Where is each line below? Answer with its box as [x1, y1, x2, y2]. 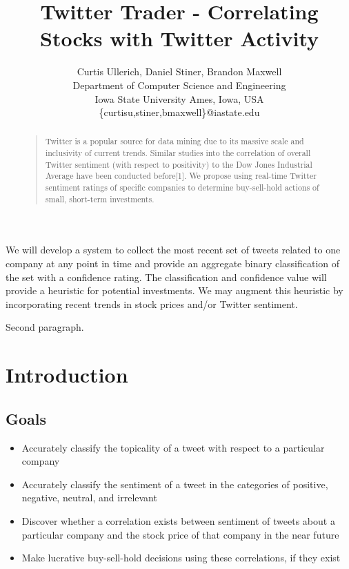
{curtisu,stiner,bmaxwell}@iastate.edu [99, 105, 260, 119]
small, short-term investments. [45, 193, 154, 204]
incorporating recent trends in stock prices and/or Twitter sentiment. [6, 296, 298, 311]
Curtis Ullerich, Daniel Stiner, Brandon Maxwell [77, 64, 282, 79]
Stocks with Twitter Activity [39, 24, 319, 52]
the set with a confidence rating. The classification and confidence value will [6, 269, 327, 284]
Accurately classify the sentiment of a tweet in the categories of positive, [21, 476, 328, 491]
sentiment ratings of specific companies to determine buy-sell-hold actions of [45, 182, 319, 193]
